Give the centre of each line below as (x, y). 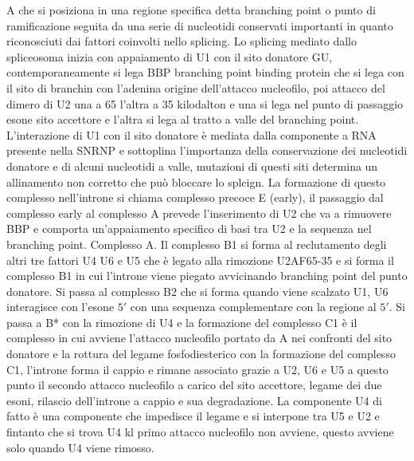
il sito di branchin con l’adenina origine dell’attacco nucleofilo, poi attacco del (196, 87)
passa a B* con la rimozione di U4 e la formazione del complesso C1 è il (182, 322)
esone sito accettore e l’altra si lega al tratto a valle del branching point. (183, 119)
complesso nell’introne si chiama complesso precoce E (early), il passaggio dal (195, 197)
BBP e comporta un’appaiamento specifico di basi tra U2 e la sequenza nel (189, 229)
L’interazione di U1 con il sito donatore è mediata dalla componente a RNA (191, 134)
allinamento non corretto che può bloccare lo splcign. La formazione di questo (196, 181)
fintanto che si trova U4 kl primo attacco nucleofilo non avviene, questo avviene (200, 432)
